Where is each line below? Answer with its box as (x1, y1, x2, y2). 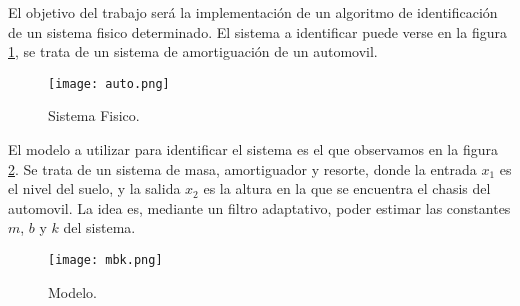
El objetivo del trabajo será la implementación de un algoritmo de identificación (8, 2, 498, 22)
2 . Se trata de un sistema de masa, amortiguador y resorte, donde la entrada (8, 158, 477, 179)
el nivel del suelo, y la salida (8, 178, 181, 199)
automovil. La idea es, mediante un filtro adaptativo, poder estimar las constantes (8, 197, 511, 218)
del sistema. (63, 217, 136, 238)
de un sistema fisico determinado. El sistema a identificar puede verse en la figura (8, 21, 507, 42)
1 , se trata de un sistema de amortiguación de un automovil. (8, 41, 378, 62)
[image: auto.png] (48, 76, 170, 91)
